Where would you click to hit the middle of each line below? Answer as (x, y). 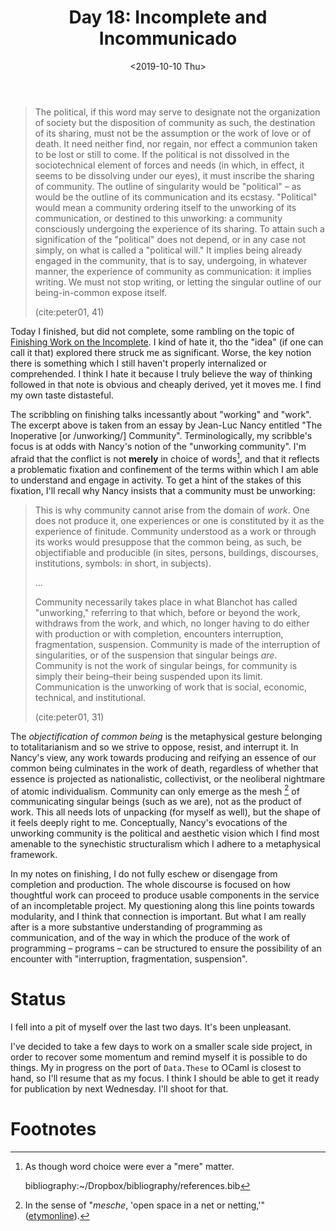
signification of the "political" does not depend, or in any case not (170, 239)
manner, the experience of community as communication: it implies (173, 271)
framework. (34, 855)
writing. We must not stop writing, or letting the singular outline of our (178, 282)
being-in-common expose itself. (100, 292)
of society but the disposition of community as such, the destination (175, 122)
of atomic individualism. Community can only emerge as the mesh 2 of (155, 790)
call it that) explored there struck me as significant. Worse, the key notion (161, 352)
